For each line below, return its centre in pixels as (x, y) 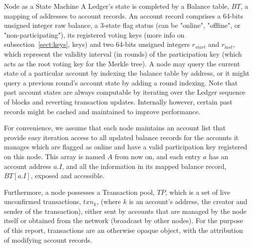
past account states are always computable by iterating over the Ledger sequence (125, 92)
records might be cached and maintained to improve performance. (102, 111)
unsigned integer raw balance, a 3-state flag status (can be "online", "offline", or (122, 25)
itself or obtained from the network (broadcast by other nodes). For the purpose (124, 220)
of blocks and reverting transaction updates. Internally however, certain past (118, 101)
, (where (109, 201)
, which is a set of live (198, 192)
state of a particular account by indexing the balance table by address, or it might (127, 73)
